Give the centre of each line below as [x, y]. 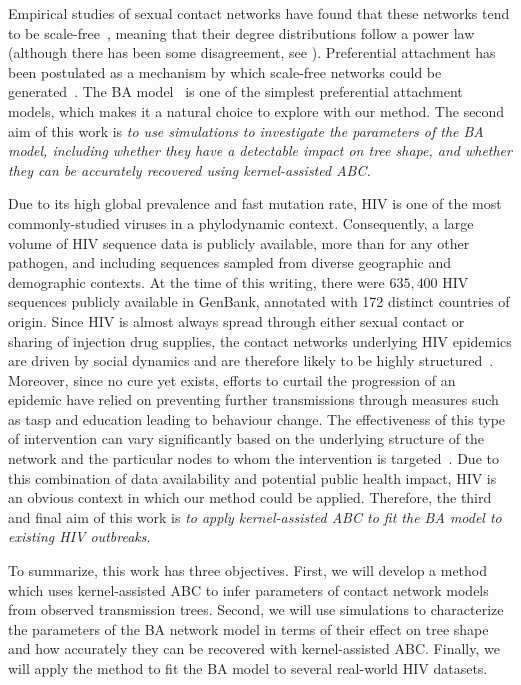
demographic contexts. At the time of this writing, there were [196, 281]
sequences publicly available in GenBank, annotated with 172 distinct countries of [259, 301]
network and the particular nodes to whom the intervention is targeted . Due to [253, 458]
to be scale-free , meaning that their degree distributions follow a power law [241, 32]
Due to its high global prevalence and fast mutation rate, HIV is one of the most [255, 203]
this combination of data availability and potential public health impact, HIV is [252, 477]
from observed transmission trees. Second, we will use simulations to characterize [256, 609]
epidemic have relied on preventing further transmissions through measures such [253, 399]
